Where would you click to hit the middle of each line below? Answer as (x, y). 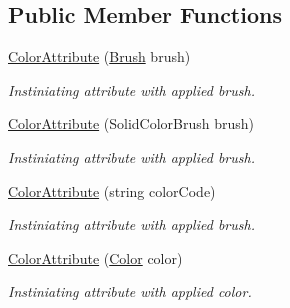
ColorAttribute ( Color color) (95, 257)
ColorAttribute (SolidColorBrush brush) (131, 123)
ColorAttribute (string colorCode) (112, 190)
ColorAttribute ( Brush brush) (99, 56)
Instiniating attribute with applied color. (130, 291)
